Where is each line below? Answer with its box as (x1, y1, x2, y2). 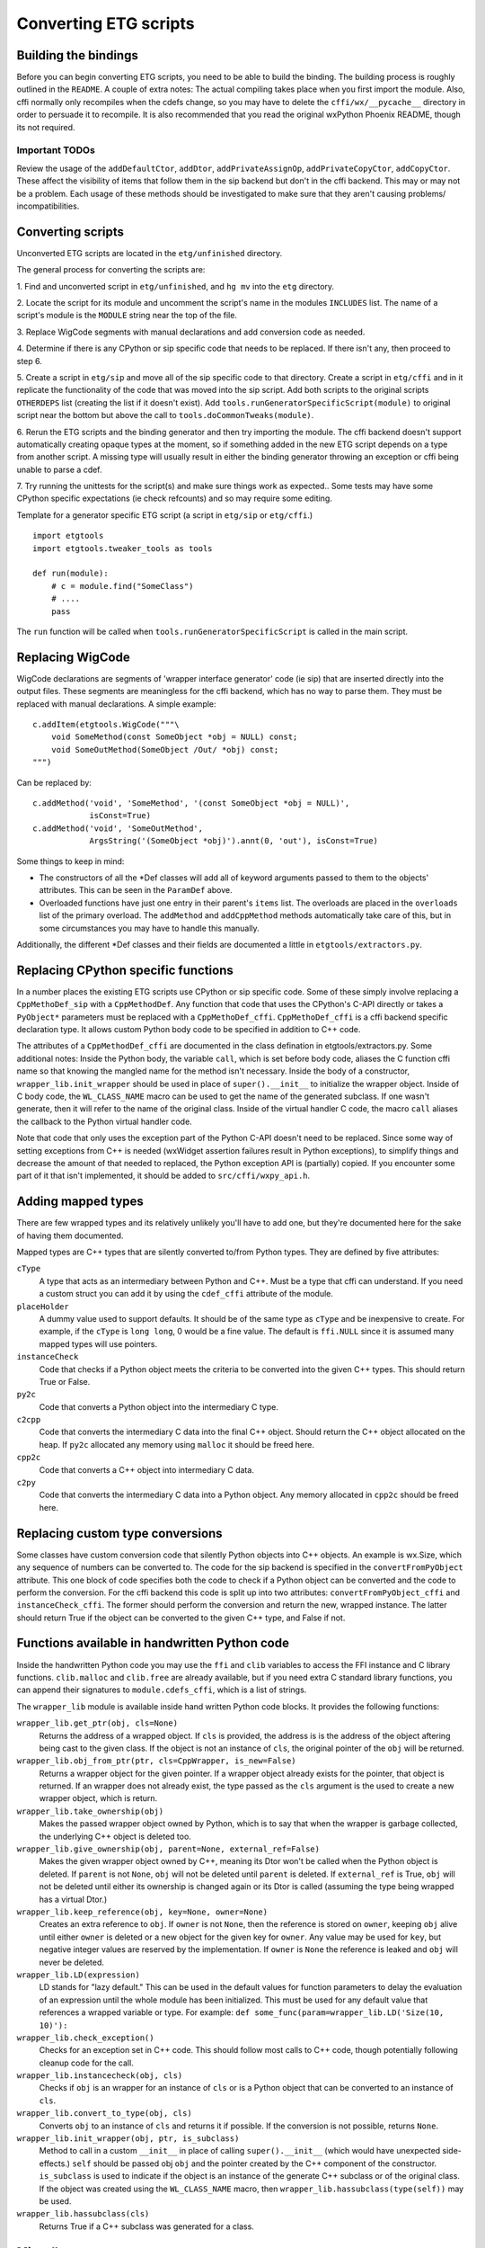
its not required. (16, 121, 75, 132)
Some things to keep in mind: (16, 855, 125, 867)
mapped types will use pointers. (39, 1338, 157, 1349)
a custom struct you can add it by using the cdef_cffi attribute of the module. (39, 1289, 334, 1299)
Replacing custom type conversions (16, 1525, 224, 1541)
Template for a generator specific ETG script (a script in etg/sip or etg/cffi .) (16, 509, 313, 521)
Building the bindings (16, 48, 138, 63)
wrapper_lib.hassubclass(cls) (16, 2208, 150, 2219)
